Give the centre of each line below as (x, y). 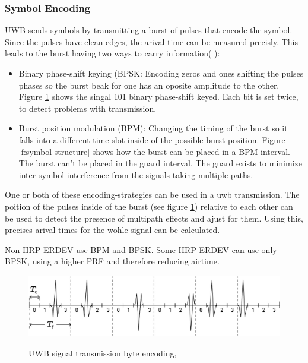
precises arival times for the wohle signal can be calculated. (112, 230)
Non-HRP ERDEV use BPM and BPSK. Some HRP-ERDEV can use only (141, 249)
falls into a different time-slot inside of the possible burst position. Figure (152, 139)
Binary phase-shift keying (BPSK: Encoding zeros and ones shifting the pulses (161, 73)
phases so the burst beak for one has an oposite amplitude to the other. (149, 85)
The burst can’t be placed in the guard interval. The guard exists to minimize (160, 163)
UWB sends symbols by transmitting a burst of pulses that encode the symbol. (149, 30)
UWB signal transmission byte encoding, (103, 353)
